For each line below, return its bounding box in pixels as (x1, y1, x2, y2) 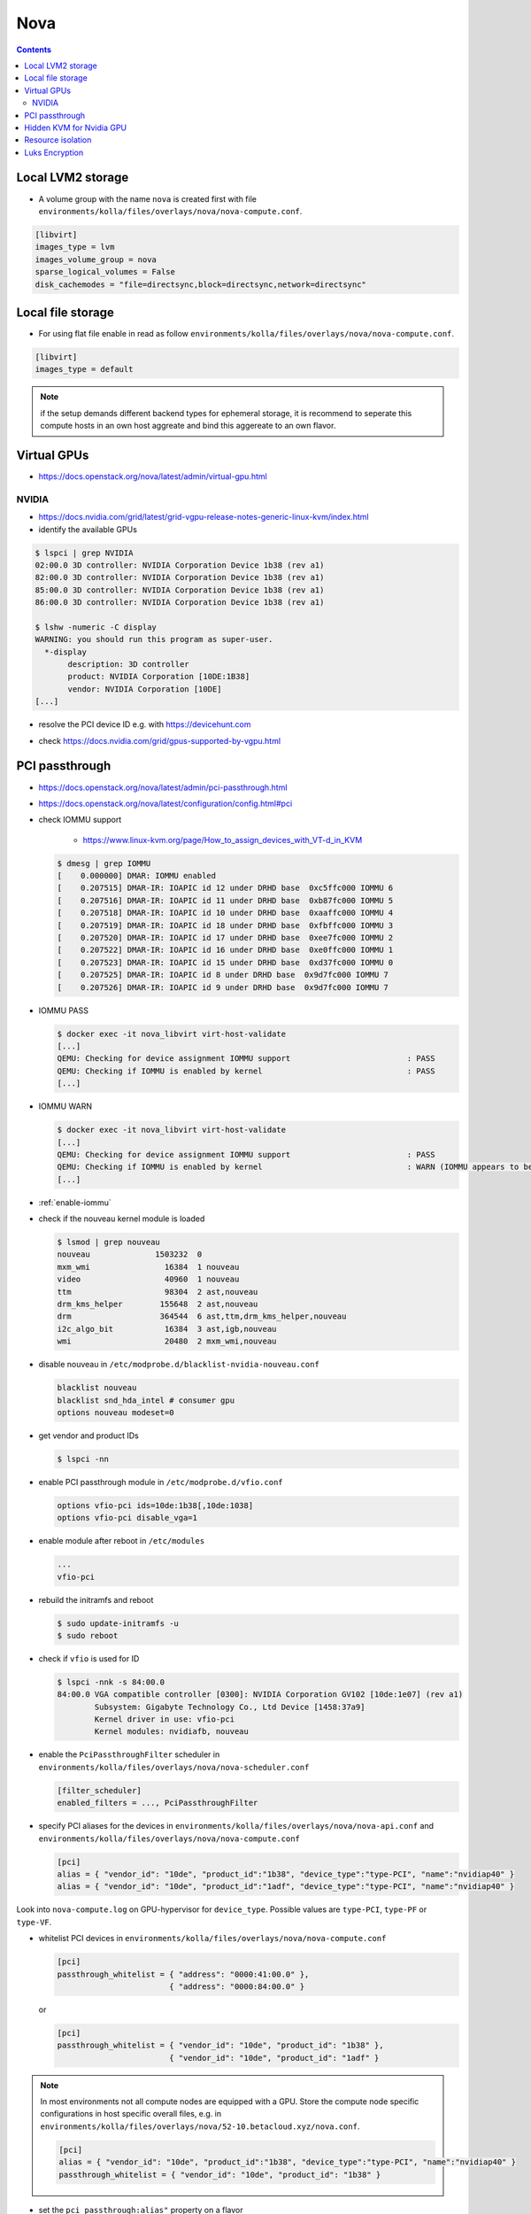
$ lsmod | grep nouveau (57, 1237, 161, 1248)
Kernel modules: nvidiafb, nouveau (94, 1727, 250, 1737)
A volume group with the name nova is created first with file (38, 193, 257, 204)
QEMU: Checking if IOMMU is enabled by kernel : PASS (57, 1065, 435, 1076)
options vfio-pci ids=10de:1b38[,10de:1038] (57, 1500, 254, 1510)
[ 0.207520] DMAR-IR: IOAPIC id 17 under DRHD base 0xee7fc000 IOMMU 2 (57, 933, 394, 943)
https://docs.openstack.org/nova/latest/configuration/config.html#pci (38, 798, 293, 809)
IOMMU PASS (38, 1005, 88, 1016)
